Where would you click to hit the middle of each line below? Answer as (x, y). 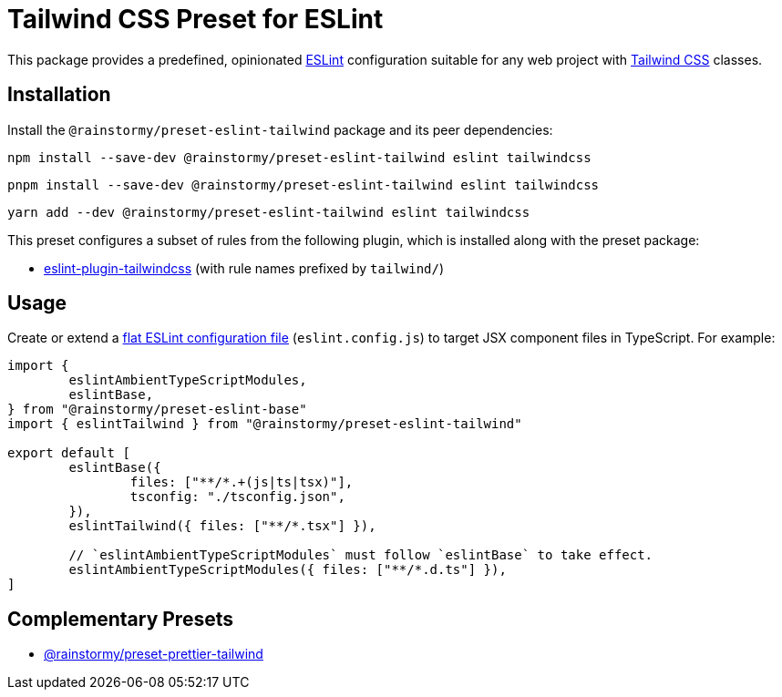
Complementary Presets (120, 619)
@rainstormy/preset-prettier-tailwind (154, 654)
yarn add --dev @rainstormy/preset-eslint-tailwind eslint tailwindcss (269, 212)
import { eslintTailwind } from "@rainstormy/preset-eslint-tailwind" (265, 424)
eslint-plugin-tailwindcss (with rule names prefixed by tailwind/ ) (244, 268)
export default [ (69, 453)
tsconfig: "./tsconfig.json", (237, 497)
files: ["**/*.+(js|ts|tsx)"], (242, 482)
